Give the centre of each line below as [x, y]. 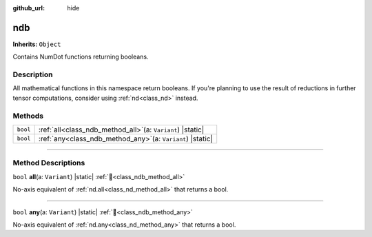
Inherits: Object [37, 44]
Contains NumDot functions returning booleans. [81, 57]
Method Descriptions [49, 163]
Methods [28, 116]
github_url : [29, 8]
